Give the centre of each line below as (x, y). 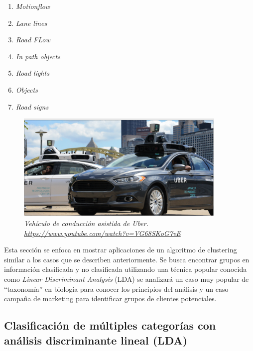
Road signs (32, 106)
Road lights (32, 73)
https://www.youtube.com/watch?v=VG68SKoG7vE (102, 233)
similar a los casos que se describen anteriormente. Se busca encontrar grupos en (127, 259)
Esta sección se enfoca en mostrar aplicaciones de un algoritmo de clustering (121, 250)
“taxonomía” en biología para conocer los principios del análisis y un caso (116, 289)
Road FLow (33, 40)
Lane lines (31, 23)
